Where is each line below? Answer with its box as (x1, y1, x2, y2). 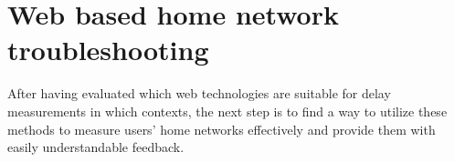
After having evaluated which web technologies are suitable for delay (7, 84, 391, 103)
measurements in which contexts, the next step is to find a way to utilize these (7, 101, 448, 120)
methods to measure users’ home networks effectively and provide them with (7, 119, 436, 138)
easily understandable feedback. (7, 137, 185, 157)
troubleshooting (7, 31, 209, 68)
